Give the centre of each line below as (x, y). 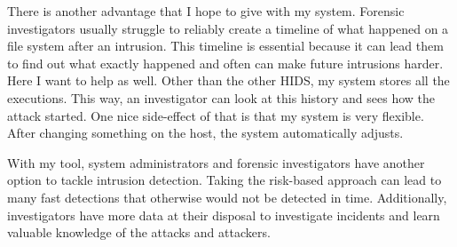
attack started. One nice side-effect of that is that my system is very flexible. (216, 115)
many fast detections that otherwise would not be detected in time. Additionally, (227, 197)
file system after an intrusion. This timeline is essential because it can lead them (225, 46)
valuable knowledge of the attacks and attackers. (139, 232)
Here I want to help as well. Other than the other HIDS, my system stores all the (228, 80)
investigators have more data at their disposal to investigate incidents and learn (224, 215)
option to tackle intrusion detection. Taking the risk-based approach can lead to (225, 180)
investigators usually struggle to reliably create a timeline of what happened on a (228, 28)
